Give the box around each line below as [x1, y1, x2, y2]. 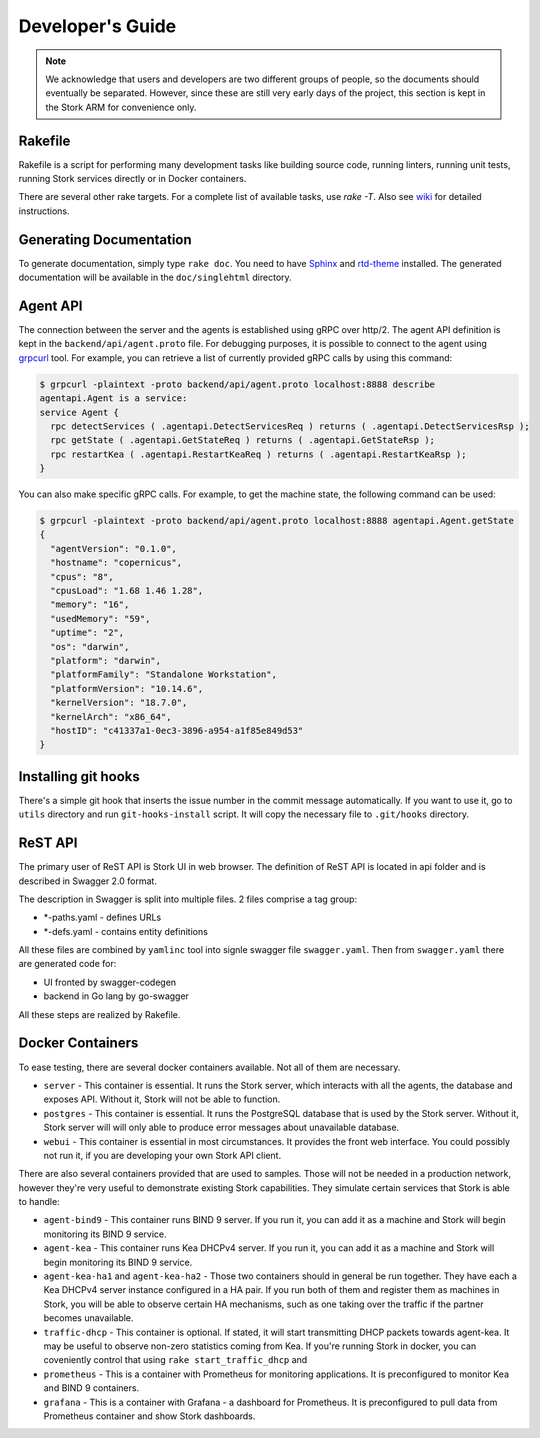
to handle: [18, 1196, 60, 1208]
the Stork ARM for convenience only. [45, 101, 197, 113]
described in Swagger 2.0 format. [18, 875, 157, 887]
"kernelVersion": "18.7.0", [50, 697, 188, 709]
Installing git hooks [18, 768, 140, 785]
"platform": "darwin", [50, 655, 162, 666]
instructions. [18, 205, 70, 217]
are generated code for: [18, 958, 117, 970]
